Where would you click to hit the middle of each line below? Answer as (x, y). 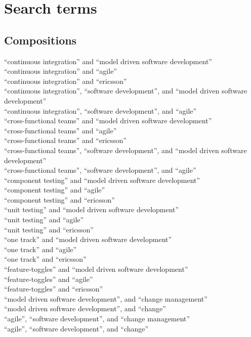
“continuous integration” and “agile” (60, 71)
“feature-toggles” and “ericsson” (54, 289)
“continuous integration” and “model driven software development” (108, 61)
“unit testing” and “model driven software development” (92, 209)
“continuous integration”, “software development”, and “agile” (100, 110)
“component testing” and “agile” (55, 190)
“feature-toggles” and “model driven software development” (96, 269)
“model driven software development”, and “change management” (106, 298)
